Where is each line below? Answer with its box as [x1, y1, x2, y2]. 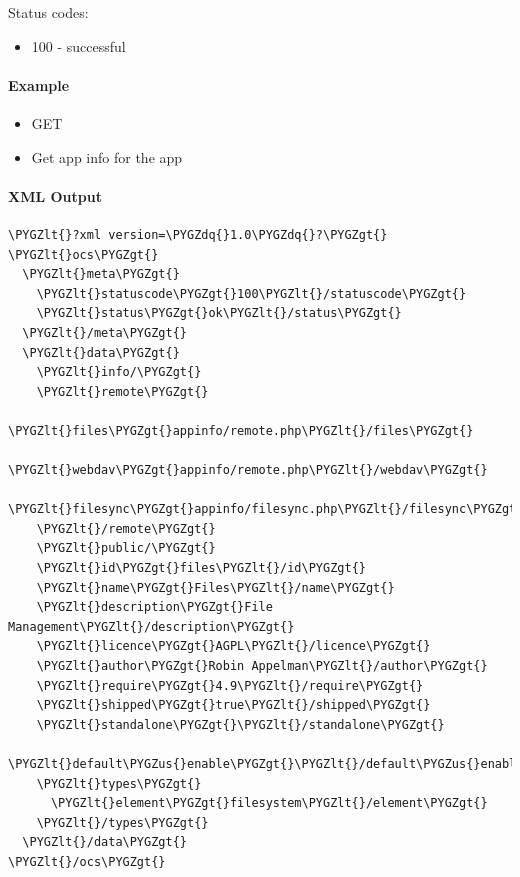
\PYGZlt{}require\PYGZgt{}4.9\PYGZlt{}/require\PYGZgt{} [36, 678, 424, 693]
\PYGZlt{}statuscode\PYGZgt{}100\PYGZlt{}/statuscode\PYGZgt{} [36, 286, 467, 301]
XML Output [8, 185, 102, 206]
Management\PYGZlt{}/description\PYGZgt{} [8, 619, 295, 634]
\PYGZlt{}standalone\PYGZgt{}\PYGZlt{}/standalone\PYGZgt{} [36, 717, 445, 732]
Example [8, 74, 70, 95]
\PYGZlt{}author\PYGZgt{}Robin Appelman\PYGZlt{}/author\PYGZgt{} [36, 659, 488, 674]
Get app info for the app [31, 146, 183, 167]
